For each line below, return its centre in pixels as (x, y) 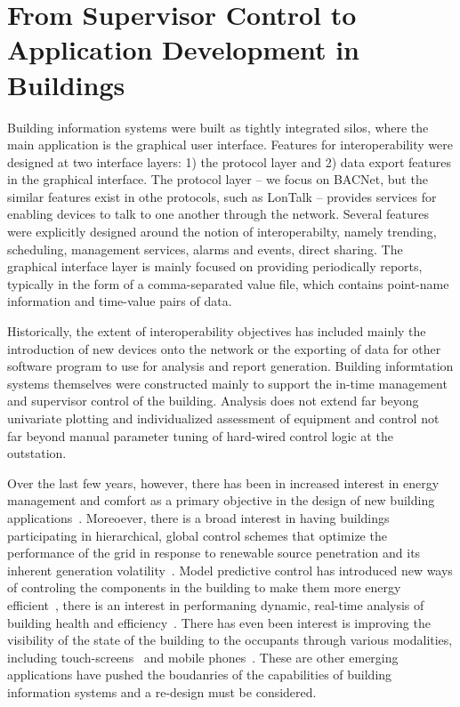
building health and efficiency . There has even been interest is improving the (219, 622)
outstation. (37, 453)
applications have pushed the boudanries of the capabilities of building (200, 675)
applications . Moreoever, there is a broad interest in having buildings (198, 517)
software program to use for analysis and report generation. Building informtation (230, 366)
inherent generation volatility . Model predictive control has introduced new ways (230, 570)
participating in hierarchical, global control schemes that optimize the (197, 535)
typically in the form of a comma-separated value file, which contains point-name (228, 283)
